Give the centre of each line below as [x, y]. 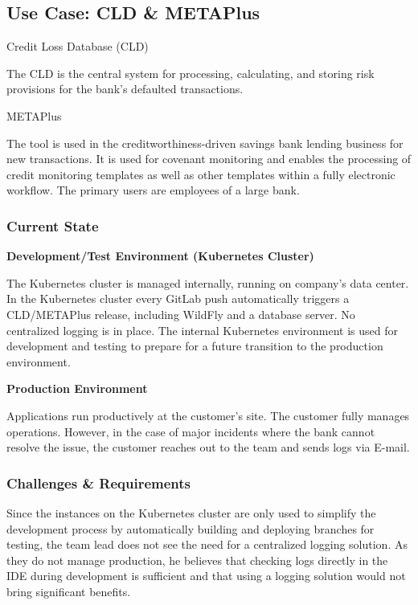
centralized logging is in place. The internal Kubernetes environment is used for [203, 330]
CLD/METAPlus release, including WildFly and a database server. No [181, 314]
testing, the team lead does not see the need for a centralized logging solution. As [207, 544]
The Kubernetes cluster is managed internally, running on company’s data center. [208, 282]
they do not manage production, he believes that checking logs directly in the [197, 560]
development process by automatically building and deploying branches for [191, 528]
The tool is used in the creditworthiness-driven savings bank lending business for [205, 143]
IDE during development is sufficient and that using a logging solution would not [206, 576]
